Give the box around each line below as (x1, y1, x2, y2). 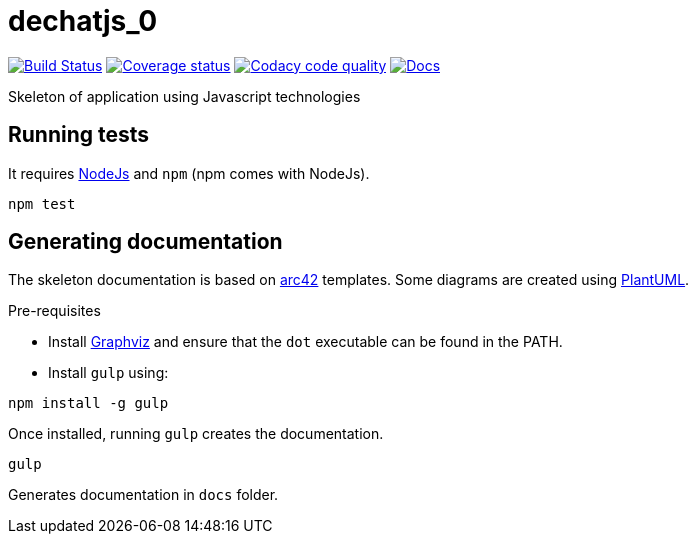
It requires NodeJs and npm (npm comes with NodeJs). (8, 164, 370, 182)
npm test (8, 195, 76, 212)
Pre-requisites (8, 302, 101, 320)
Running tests (8, 122, 150, 148)
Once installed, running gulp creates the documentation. (8, 425, 384, 443)
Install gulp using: (48, 364, 169, 382)
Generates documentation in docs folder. (8, 486, 279, 504)
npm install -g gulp (8, 395, 169, 412)
